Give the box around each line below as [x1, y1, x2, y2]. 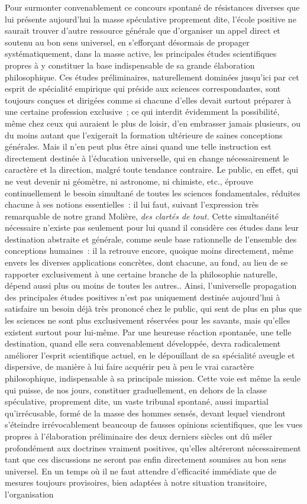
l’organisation [5, 487, 54, 500]
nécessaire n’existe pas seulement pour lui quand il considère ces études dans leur [5, 221, 299, 234]
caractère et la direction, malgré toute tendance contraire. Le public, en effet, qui [5, 163, 299, 176]
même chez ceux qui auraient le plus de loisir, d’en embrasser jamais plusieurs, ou [5, 117, 301, 129]
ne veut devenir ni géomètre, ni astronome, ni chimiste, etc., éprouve [5, 175, 253, 187]
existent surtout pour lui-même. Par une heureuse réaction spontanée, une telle [5, 325, 292, 338]
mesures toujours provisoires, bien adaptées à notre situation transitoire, [5, 476, 267, 489]
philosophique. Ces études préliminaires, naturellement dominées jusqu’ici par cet [5, 70, 299, 83]
